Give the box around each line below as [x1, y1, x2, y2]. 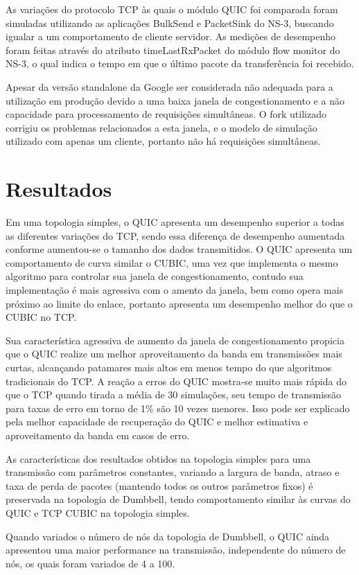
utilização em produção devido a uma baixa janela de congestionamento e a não [6, 93, 344, 107]
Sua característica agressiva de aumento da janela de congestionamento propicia [6, 333, 344, 347]
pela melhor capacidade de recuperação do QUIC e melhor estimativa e [6, 414, 308, 429]
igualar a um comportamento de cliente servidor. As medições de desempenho [6, 29, 336, 44]
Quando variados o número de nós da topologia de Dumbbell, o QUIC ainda [6, 529, 330, 543]
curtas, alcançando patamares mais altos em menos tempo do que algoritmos [6, 360, 332, 374]
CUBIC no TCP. [6, 310, 77, 324]
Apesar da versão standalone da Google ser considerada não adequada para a [6, 79, 333, 94]
